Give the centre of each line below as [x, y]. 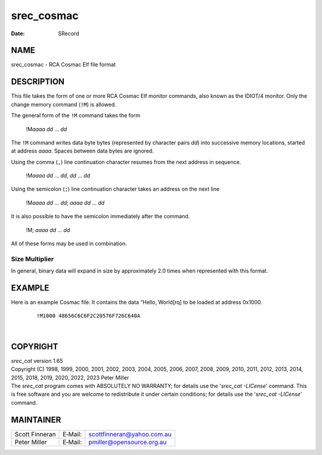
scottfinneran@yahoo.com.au [130, 434]
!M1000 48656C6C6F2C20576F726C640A [89, 316]
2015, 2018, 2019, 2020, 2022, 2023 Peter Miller [70, 377]
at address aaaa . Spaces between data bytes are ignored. [83, 151]
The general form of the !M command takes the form [75, 115]
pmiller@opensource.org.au [128, 442]
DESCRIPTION [38, 82]
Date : [18, 33]
